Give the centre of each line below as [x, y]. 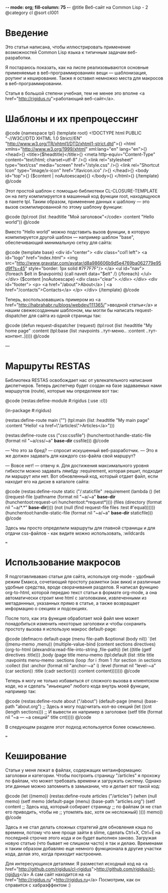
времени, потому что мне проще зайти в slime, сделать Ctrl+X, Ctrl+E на [83, 832]
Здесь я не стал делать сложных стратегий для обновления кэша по [79, 827]
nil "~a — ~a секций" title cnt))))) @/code [48, 717]
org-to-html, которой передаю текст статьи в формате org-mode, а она [81, 592]
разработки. [18, 57]
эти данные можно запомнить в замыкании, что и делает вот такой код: [83, 786]
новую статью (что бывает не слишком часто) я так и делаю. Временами [84, 843]
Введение [27, 33]
